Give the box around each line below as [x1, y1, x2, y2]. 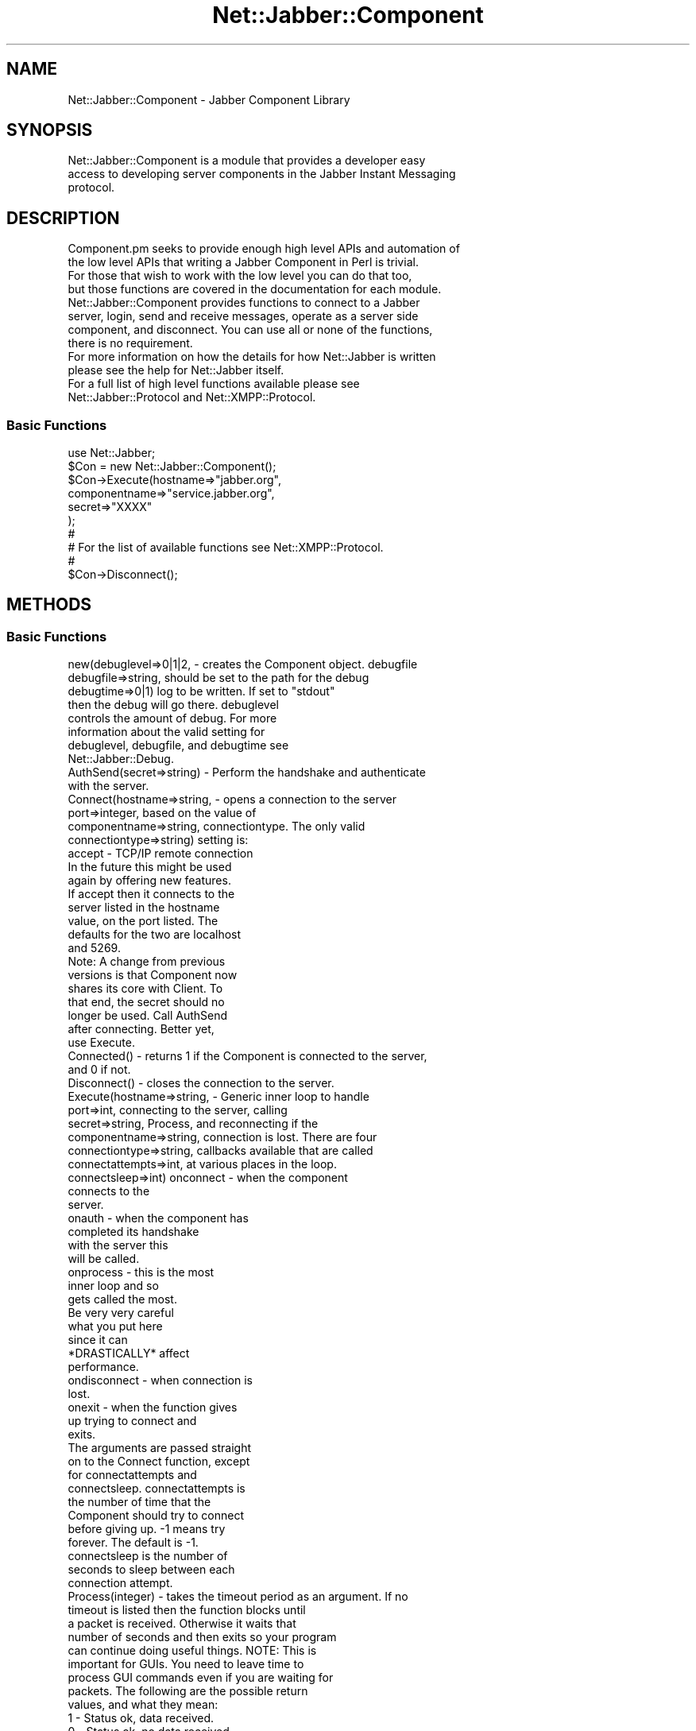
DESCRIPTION [6, 207, 120, 228]
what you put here [68, 1319, 163, 1334]
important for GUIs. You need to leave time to [68, 1657, 304, 1671]
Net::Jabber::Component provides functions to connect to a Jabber [68, 296, 420, 310]
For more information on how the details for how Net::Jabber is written [68, 350, 436, 364]
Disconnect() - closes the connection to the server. [68, 1076, 334, 1090]
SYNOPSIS [6, 120, 93, 141]
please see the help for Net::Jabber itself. [68, 363, 284, 378]
